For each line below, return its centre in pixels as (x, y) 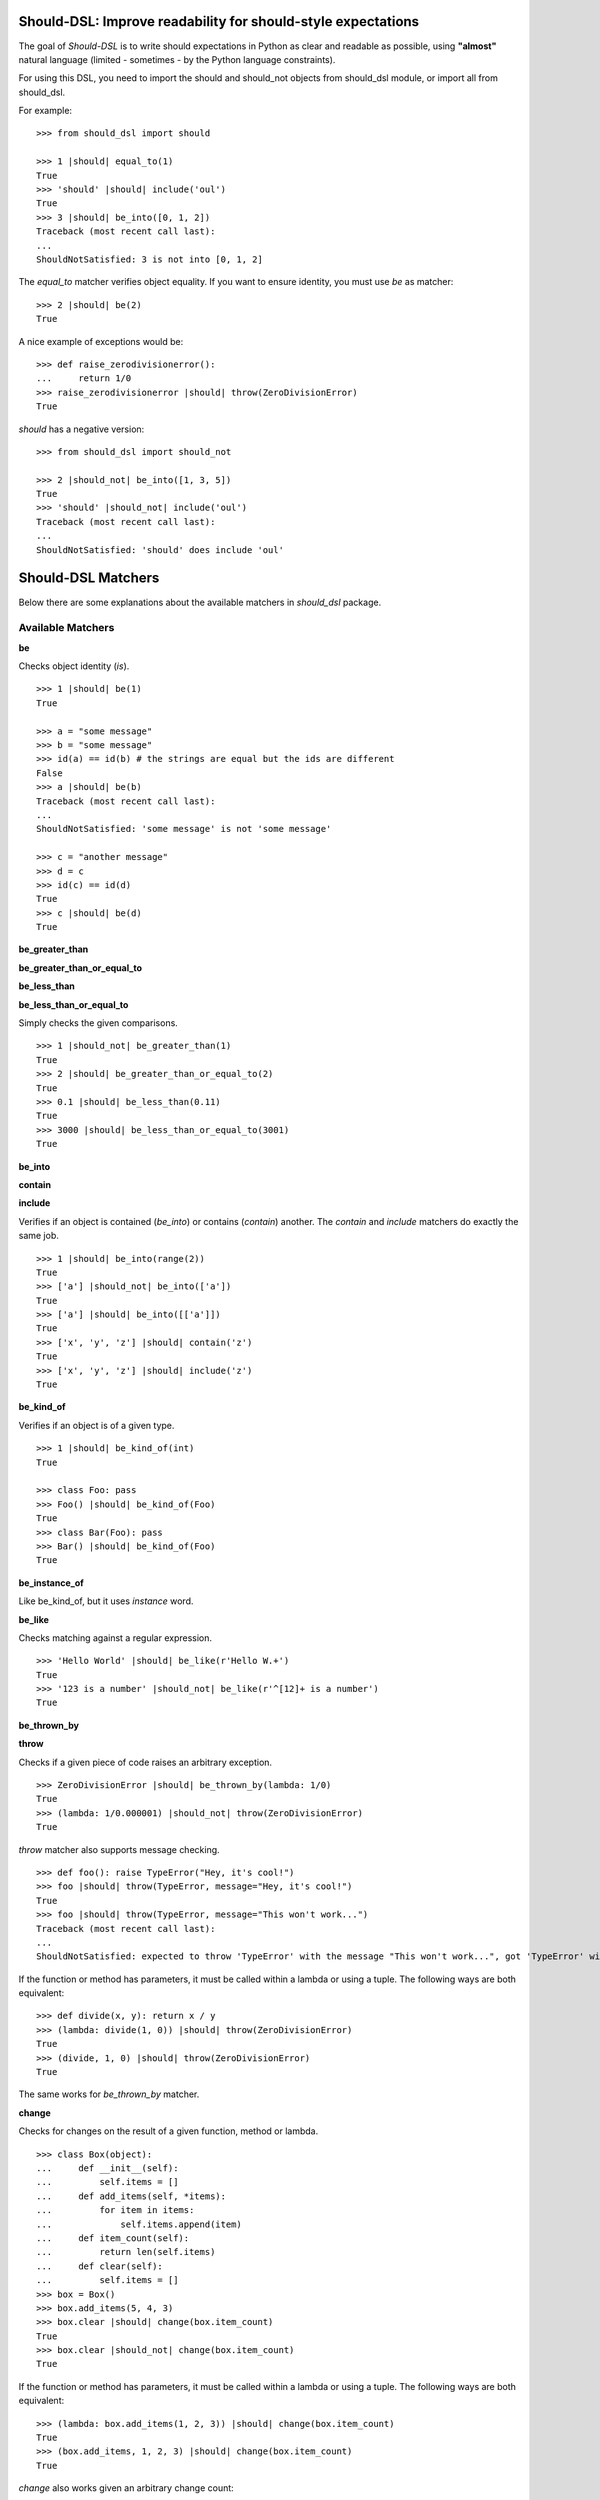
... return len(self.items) (126, 2252)
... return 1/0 (84, 378)
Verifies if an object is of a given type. (96, 1425)
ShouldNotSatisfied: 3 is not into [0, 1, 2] (150, 259)
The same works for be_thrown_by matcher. (109, 2094)
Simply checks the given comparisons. (98, 1023)
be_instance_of (51, 1582)
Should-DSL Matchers (89, 578)
